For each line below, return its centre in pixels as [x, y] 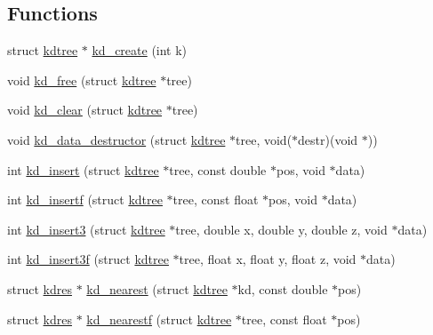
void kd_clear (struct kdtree [85, 110]
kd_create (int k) [140, 50]
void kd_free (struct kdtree [82, 80]
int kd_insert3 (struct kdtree [86, 229]
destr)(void [328, 139]
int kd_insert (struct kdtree [83, 169]
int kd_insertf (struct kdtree [85, 199]
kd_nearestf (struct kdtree [159, 319]
